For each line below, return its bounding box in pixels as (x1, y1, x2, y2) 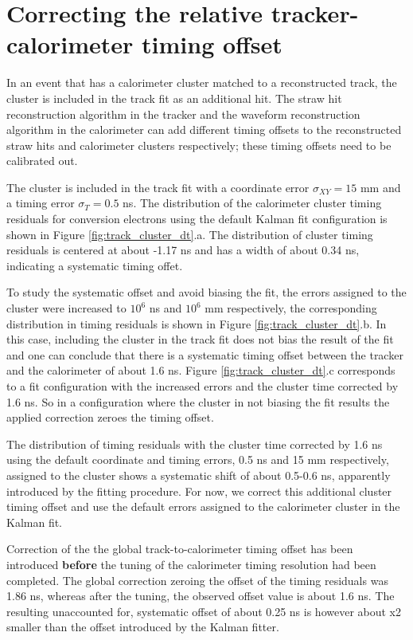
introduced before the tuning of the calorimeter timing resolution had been (6, 556, 376, 572)
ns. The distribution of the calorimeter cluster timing (123, 194, 382, 211)
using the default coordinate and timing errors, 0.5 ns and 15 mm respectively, (6, 451, 389, 468)
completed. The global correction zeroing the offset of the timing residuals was (6, 571, 388, 588)
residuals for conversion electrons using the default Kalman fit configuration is (6, 210, 388, 227)
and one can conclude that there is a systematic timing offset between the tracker (6, 346, 403, 363)
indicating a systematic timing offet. (6, 257, 183, 273)
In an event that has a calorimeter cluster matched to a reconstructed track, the (6, 74, 397, 91)
